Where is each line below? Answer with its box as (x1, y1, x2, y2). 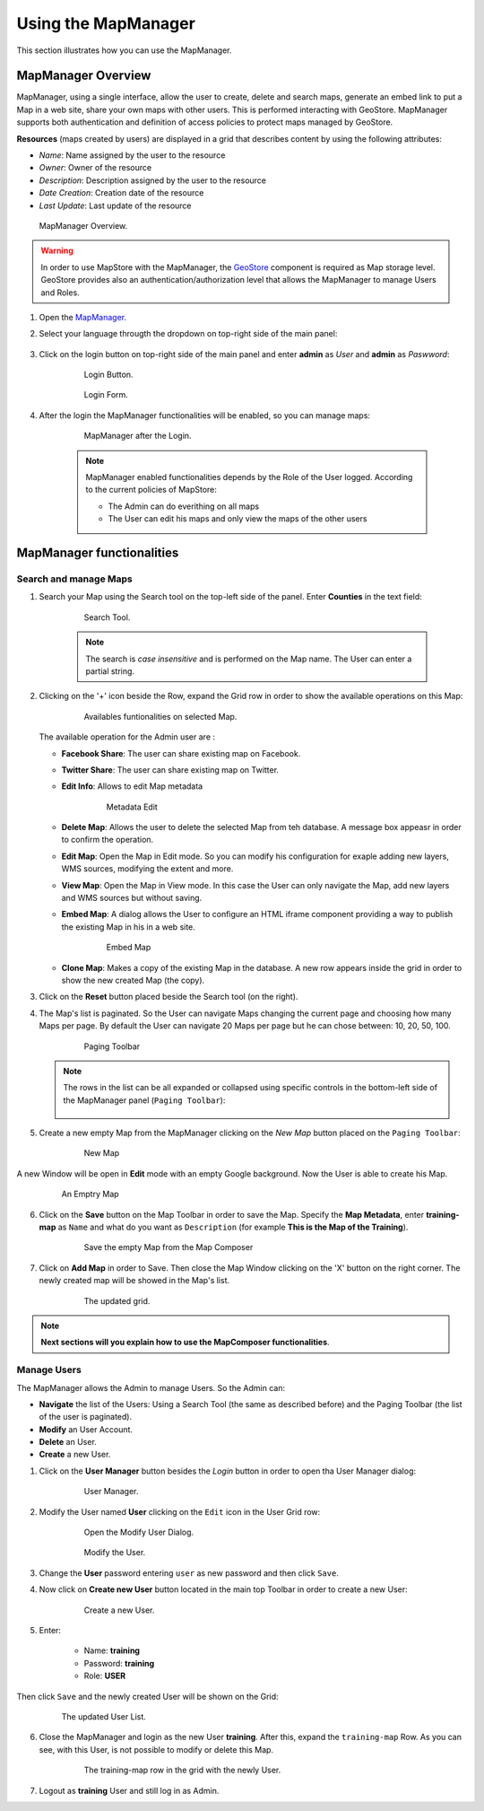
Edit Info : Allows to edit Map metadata (61, 781, 203, 792)
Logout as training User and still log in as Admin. (39, 1785, 220, 1796)
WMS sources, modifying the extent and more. (61, 863, 234, 874)
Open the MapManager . (39, 311, 127, 322)
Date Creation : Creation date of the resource (39, 188, 204, 198)
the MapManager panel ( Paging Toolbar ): (63, 1095, 226, 1106)
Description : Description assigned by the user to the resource (39, 175, 267, 186)
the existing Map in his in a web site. (61, 921, 196, 932)
